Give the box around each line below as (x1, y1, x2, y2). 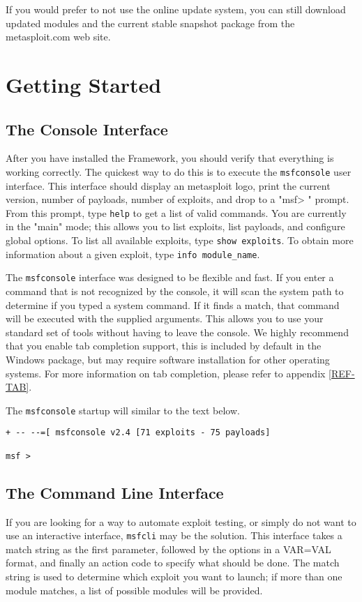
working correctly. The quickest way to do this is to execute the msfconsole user (6, 164, 352, 179)
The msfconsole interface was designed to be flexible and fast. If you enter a (6, 270, 334, 285)
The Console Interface (6, 118, 168, 140)
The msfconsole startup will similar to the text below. (6, 402, 240, 417)
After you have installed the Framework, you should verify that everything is (6, 151, 334, 165)
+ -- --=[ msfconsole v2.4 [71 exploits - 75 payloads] (6, 428, 271, 438)
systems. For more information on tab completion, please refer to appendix (6, 366, 326, 380)
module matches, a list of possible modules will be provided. (6, 582, 263, 597)
